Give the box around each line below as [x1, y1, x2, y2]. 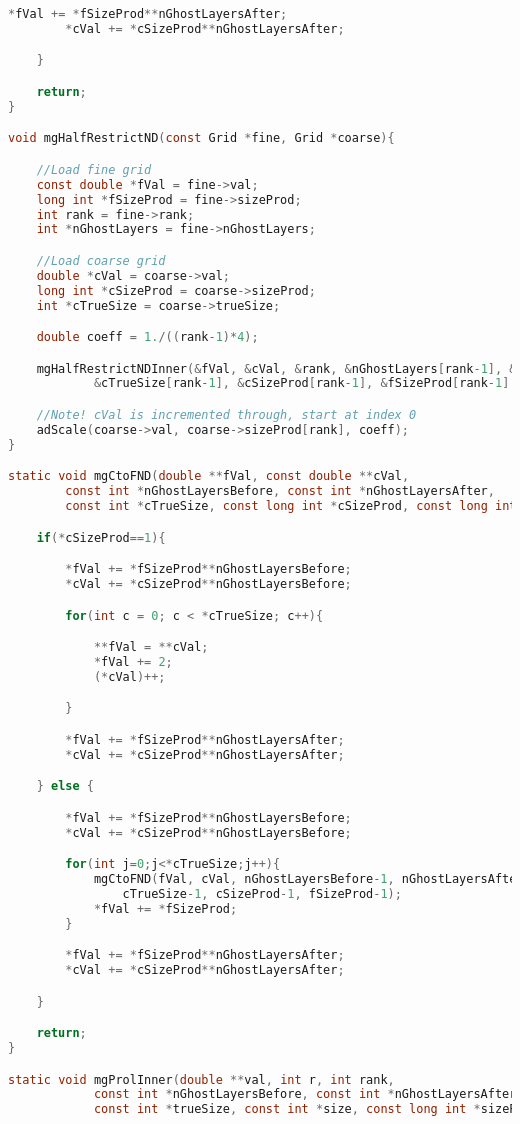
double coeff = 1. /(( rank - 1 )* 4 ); [36, 330, 259, 345]
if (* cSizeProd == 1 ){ [36, 530, 166, 545]
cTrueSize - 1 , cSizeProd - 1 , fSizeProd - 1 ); [122, 886, 402, 901]
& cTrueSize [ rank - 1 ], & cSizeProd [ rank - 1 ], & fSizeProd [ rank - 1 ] [93, 376, 510, 391]
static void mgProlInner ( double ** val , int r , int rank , [8, 1072, 395, 1087]
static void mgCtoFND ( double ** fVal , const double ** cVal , [8, 469, 410, 484]
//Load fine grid [36, 162, 152, 177]
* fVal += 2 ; [93, 654, 173, 669]
